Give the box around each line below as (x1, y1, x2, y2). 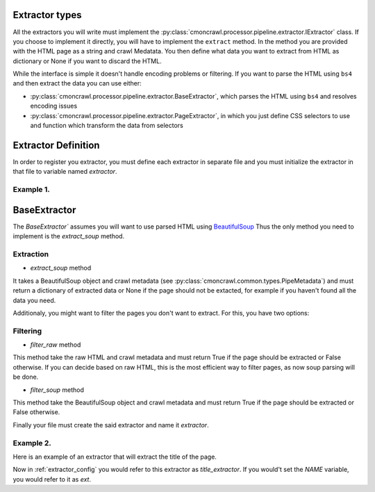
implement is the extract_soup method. (12, 232, 125, 240)
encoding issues (30, 101, 78, 110)
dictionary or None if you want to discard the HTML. (12, 56, 162, 65)
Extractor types (12, 9, 82, 21)
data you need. (12, 296, 56, 304)
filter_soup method (30, 386, 85, 394)
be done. (12, 372, 39, 382)
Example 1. (12, 185, 50, 195)
